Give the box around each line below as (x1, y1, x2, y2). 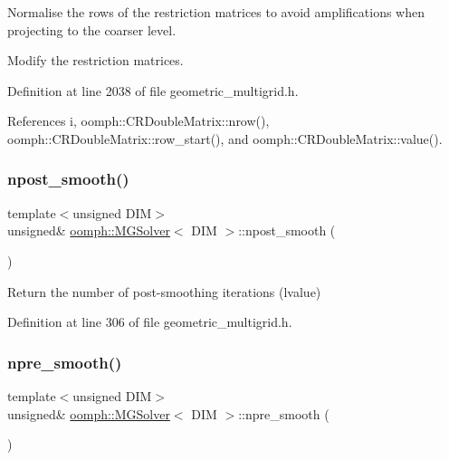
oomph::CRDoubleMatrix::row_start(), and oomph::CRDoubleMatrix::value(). (7, 129, 443, 148)
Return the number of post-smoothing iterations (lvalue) (7, 282, 321, 301)
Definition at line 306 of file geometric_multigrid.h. (7, 312, 292, 331)
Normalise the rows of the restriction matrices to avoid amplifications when (7, 3, 425, 21)
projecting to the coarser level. (7, 20, 177, 39)
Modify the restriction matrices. (7, 51, 184, 70)
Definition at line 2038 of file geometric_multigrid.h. (7, 81, 299, 100)
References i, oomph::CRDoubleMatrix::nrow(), (7, 111, 270, 130)
